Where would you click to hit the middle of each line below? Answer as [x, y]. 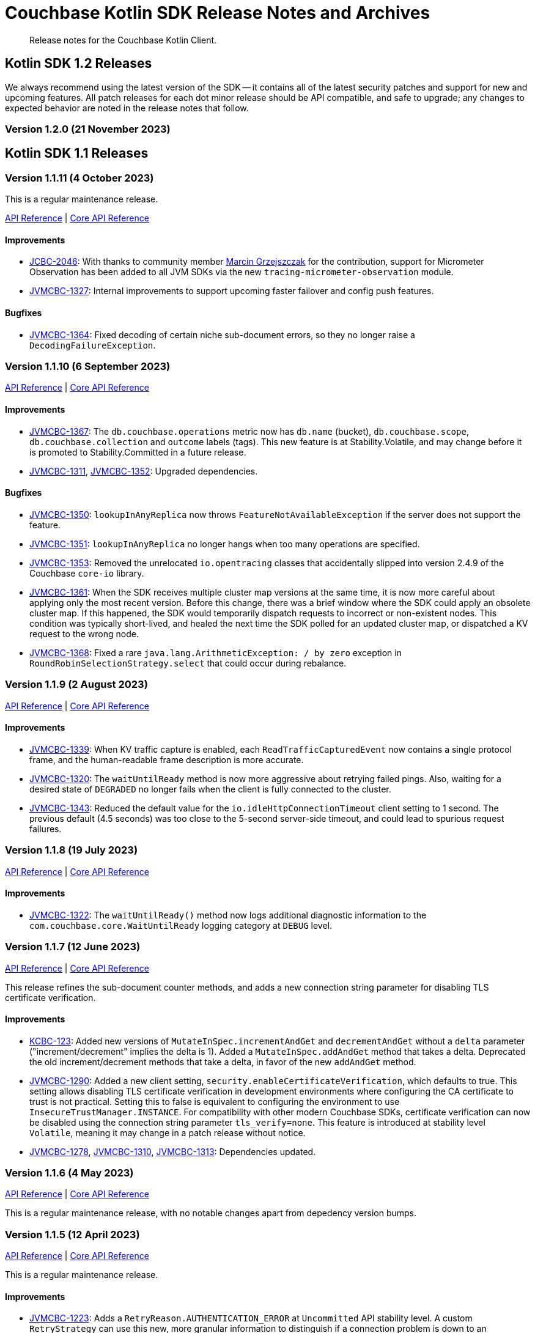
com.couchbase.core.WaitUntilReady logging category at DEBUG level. [181, 925]
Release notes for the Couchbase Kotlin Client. [123, 40]
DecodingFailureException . [93, 345]
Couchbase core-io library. [87, 573]
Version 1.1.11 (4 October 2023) [79, 178]
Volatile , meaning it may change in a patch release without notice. [168, 1132]
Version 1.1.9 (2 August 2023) [76, 685]
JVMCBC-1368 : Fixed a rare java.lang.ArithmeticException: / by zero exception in [216, 652]
